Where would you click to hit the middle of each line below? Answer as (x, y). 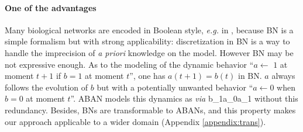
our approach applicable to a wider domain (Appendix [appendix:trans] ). (135, 121)
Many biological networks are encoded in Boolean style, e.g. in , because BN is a (149, 29)
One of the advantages (51, 7)
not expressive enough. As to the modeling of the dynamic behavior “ (129, 64)
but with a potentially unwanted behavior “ (175, 87)
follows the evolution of (47, 87)
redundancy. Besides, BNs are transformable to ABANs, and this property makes (150, 110)
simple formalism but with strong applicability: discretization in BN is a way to (147, 41)
